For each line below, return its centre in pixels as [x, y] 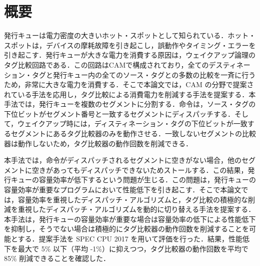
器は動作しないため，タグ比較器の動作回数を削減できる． [98, 143]
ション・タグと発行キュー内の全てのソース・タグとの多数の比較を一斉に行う [130, 74]
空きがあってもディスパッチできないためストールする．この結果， [140, 170]
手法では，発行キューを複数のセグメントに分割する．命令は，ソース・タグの [130, 104]
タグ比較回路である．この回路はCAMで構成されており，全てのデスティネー [127, 64]
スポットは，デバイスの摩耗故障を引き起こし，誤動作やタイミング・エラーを [130, 45]
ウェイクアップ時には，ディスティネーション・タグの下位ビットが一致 [132, 123]
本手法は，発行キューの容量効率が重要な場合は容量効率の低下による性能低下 [130, 219]
